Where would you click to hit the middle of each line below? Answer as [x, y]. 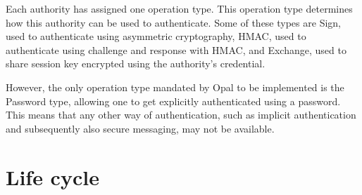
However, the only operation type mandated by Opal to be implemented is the [175, 87]
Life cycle [52, 176]
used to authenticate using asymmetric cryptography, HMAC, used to [156, 36]
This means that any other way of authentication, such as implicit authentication [181, 115]
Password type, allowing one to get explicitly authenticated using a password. [173, 101]
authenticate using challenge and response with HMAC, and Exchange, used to [176, 49]
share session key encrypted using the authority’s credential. [136, 63]
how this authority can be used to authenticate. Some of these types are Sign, [173, 22]
